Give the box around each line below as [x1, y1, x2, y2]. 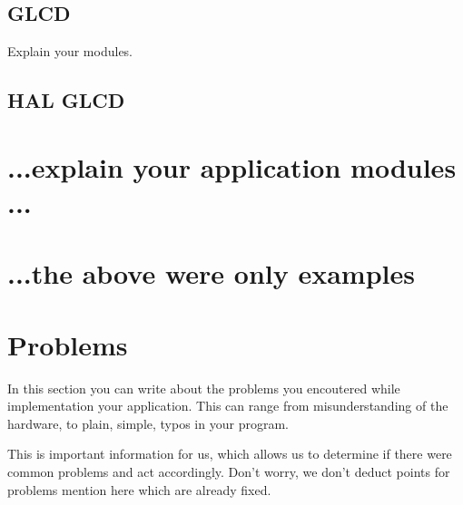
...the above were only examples [7, 255, 415, 292]
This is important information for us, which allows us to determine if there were [7, 444, 452, 463]
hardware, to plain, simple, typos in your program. [7, 413, 289, 432]
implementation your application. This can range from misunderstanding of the [7, 396, 448, 415]
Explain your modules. [7, 42, 133, 61]
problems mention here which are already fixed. [7, 480, 271, 499]
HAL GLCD [7, 86, 125, 114]
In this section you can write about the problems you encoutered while [7, 378, 400, 397]
